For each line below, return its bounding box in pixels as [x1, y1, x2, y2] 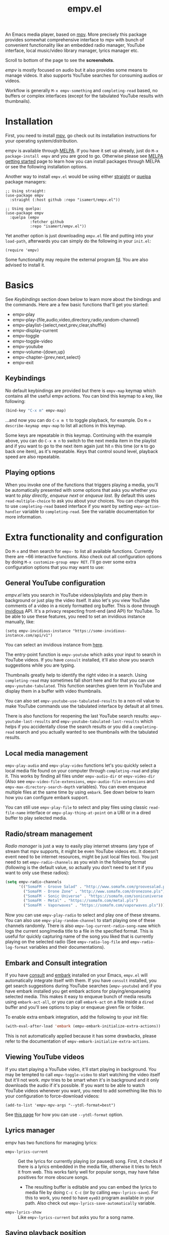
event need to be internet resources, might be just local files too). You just [5, 854, 158, 860]
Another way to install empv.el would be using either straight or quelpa [5, 173, 151, 179]
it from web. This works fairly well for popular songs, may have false [18, 1168, 159, 1175]
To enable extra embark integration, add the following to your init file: [5, 1014, 148, 1020]
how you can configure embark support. [5, 795, 89, 801]
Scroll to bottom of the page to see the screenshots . [5, 57, 115, 63]
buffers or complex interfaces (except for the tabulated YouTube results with [5, 93, 163, 99]
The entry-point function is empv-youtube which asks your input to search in [5, 652, 161, 658]
